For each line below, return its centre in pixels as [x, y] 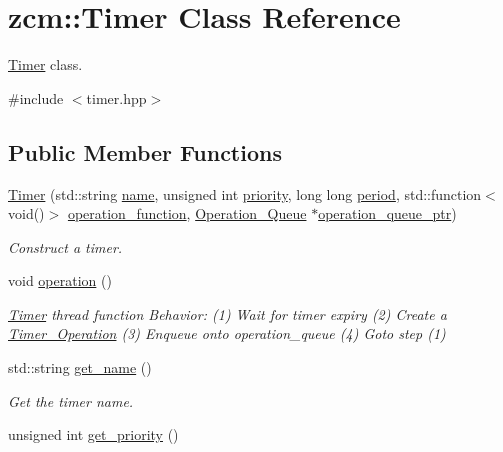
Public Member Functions [145, 151]
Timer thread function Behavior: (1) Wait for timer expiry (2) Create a [227, 313]
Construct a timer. [65, 246]
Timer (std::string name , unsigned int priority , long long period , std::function [245, 193]
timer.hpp [116, 97]
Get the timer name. [71, 400]
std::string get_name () [80, 367]
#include [36, 97]
